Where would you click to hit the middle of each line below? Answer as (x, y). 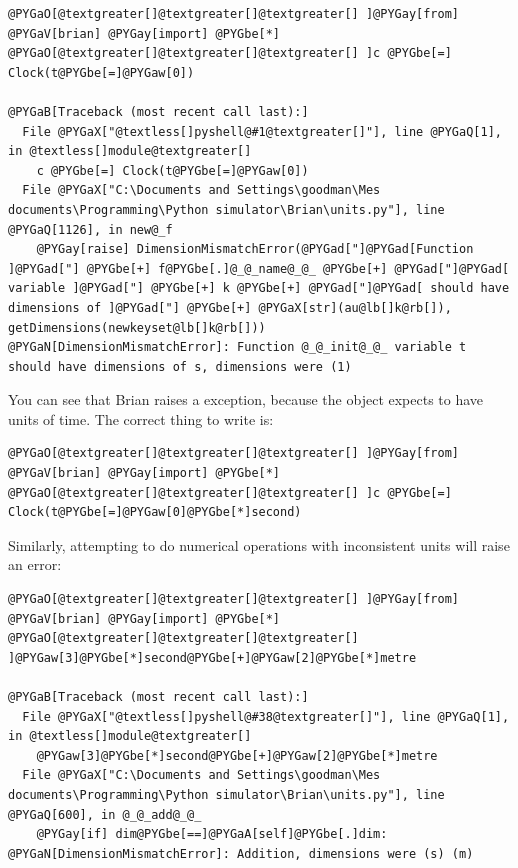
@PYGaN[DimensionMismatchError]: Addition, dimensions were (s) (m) (241, 853)
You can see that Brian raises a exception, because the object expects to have (246, 399)
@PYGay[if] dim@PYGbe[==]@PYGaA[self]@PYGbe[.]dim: (212, 834)
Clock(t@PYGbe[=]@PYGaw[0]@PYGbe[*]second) (155, 512)
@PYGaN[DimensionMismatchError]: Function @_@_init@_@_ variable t (237, 347)
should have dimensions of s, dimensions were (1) (180, 366)
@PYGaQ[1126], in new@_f (90, 229)
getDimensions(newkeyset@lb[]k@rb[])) (137, 327)
